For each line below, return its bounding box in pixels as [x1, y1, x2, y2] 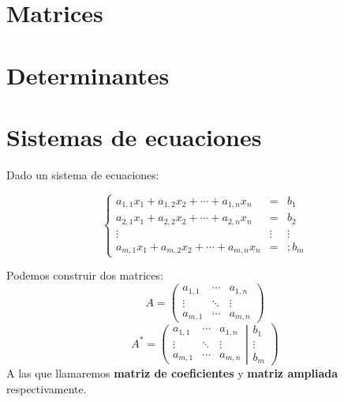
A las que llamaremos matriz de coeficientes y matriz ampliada [6, 365, 338, 381]
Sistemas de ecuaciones [6, 120, 262, 152]
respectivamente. [6, 380, 87, 396]
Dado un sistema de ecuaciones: [6, 166, 159, 182]
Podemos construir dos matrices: [6, 267, 163, 284]
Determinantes [6, 58, 170, 91]
